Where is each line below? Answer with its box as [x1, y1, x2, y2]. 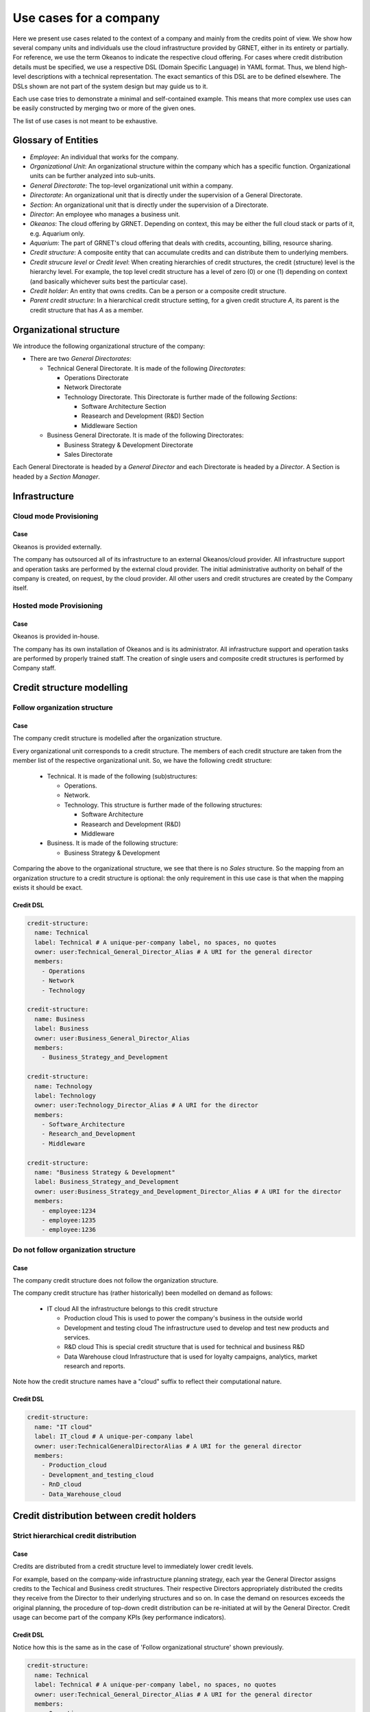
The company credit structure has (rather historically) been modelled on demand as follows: [12, 1289, 273, 1297]
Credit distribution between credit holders [12, 1510, 197, 1522]
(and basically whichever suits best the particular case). [29, 277, 188, 286]
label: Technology [34, 1092, 96, 1099]
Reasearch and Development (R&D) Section [81, 412, 204, 420]
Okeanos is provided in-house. [12, 632, 99, 640]
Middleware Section [81, 421, 138, 429]
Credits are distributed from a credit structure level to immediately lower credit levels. [12, 1562, 254, 1571]
